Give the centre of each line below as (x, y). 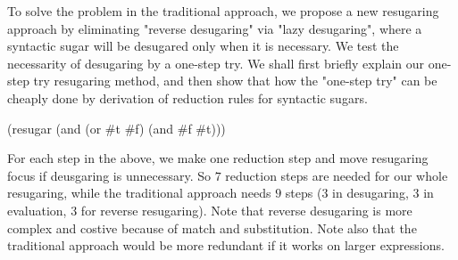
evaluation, (37, 210)
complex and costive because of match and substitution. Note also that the (212, 227)
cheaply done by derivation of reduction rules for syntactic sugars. (187, 97)
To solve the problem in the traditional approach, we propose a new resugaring (223, 11)
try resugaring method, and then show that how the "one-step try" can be (235, 81)
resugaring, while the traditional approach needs (139, 193)
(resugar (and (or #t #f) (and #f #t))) (117, 128)
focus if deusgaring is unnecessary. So (109, 175)
